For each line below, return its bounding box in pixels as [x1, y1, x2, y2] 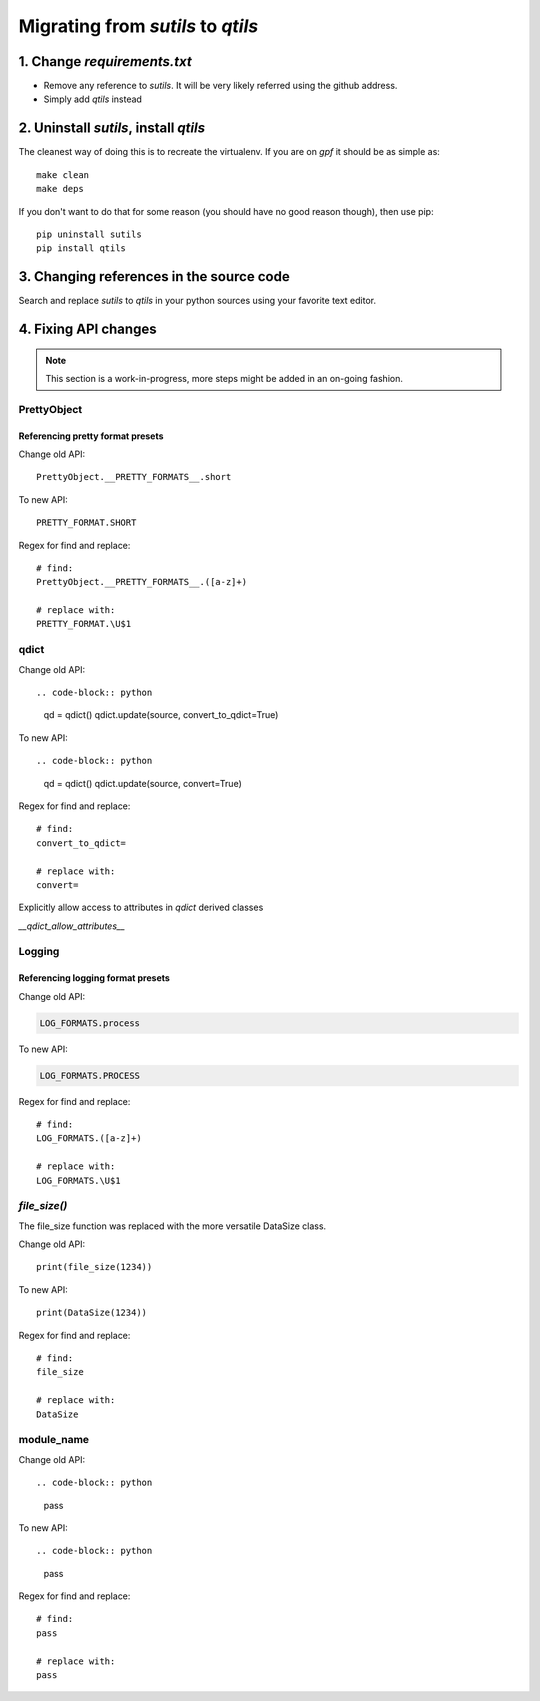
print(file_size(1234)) [36, 1261, 153, 1273]
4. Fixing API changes [18, 321, 157, 338]
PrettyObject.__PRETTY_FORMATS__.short [36, 471, 232, 483]
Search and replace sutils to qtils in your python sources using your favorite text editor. [18, 295, 377, 307]
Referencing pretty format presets [18, 430, 164, 442]
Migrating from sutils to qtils [18, 15, 259, 37]
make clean [36, 169, 90, 180]
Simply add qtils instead [43, 93, 142, 105]
